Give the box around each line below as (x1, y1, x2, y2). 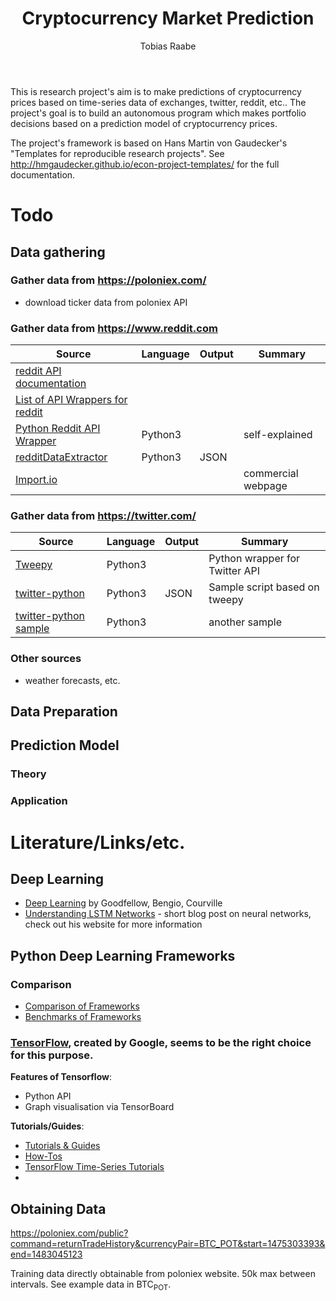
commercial (243, 467, 299, 481)
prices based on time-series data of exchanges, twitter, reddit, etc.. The (10, 96, 307, 108)
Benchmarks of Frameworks (24, 1011, 142, 1023)
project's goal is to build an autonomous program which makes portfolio (10, 107, 307, 119)
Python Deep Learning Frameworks (10, 947, 236, 964)
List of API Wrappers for (15, 393, 128, 407)
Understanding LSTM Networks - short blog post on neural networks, (24, 908, 312, 920)
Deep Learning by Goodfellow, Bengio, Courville (24, 897, 223, 909)
